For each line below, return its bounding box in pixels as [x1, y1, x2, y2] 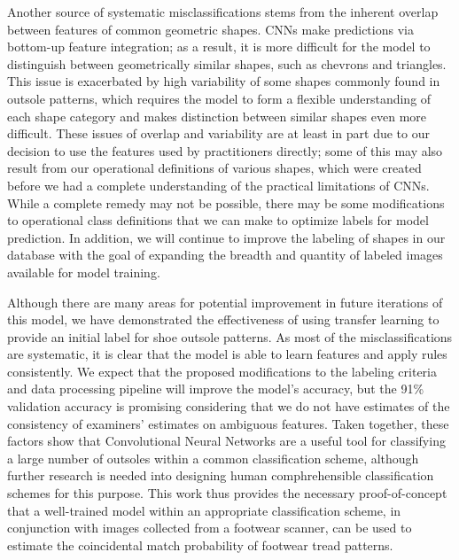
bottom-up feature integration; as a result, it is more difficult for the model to [7, 37, 431, 56]
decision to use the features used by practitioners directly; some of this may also [7, 141, 443, 159]
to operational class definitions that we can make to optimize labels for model [7, 211, 429, 229]
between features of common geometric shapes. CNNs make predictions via [7, 19, 414, 38]
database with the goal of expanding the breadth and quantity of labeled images [7, 245, 443, 264]
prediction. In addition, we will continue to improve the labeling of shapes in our [7, 228, 446, 246]
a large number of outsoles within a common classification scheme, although [7, 448, 419, 467]
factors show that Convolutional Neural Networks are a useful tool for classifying [7, 432, 446, 450]
